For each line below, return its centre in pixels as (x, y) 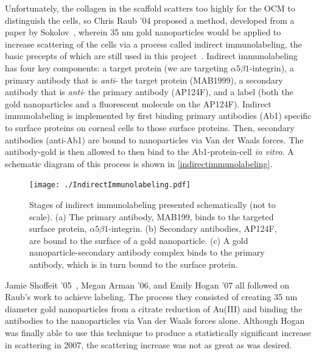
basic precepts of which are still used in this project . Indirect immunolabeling (151, 56)
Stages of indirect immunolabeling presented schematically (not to (153, 204)
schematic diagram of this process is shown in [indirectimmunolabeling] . (139, 163)
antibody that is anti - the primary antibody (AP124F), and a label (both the (149, 92)
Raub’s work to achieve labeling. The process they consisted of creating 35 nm (151, 297)
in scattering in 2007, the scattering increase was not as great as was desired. (149, 344)
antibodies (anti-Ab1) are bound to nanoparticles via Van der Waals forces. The (154, 139)
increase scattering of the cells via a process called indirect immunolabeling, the (153, 44)
